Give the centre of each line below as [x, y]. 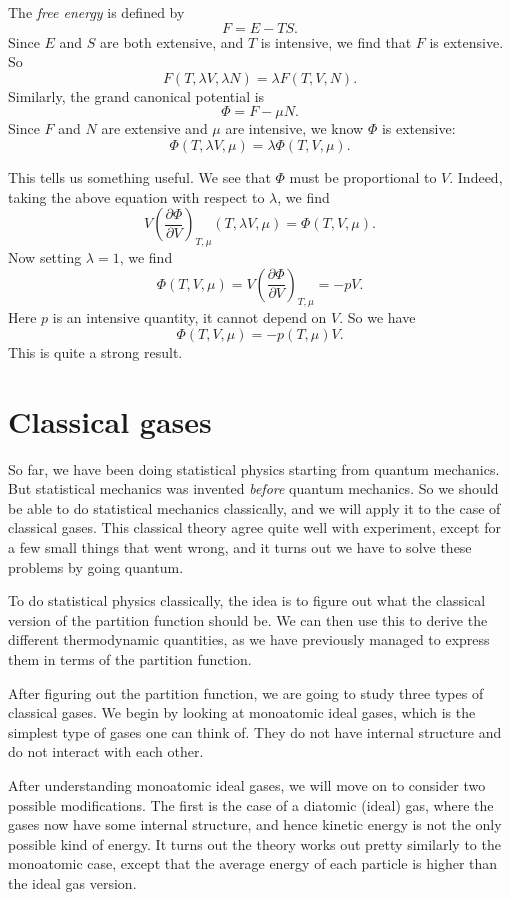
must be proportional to [363, 176]
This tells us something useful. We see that [139, 176]
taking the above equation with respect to [136, 196]
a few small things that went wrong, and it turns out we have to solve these [240, 547]
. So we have [377, 317]
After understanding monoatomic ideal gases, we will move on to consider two [247, 784]
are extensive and [154, 128]
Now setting [45, 256]
